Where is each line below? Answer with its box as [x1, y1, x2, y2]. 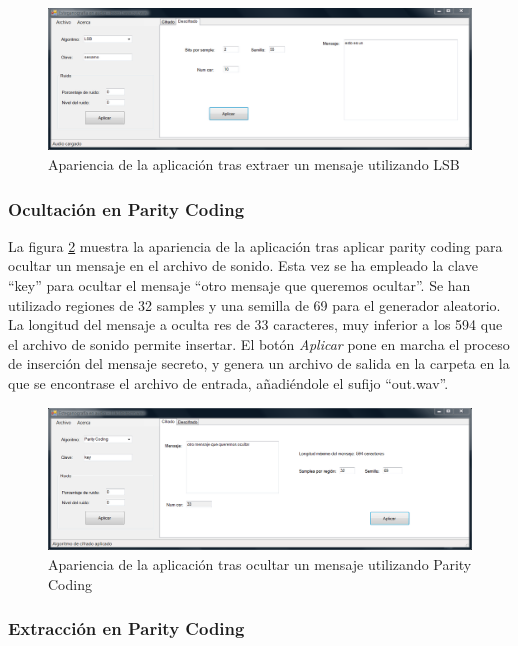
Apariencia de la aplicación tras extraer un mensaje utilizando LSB [48, 154, 460, 175]
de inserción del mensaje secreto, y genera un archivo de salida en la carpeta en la [8, 353, 510, 374]
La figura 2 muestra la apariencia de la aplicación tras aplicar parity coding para [8, 235, 503, 256]
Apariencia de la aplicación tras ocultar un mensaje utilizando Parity [48, 554, 472, 575]
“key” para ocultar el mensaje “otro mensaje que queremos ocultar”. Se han [8, 275, 471, 296]
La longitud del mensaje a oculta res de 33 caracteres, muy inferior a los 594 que [8, 314, 503, 335]
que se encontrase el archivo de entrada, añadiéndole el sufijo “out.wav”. [8, 373, 449, 393]
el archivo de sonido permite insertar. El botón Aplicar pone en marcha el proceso [8, 333, 510, 354]
